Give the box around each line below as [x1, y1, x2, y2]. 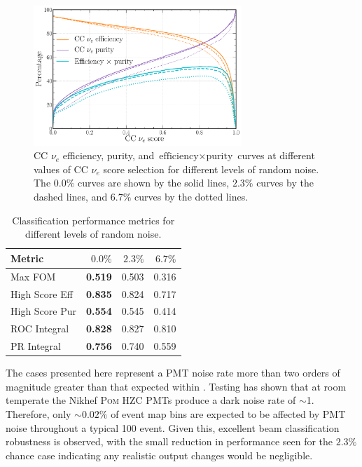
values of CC [34, 161, 88, 176]
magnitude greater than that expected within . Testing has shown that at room [6, 379, 347, 393]
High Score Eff [11, 286, 73, 301]
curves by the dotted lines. [134, 189, 249, 204]
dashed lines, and [34, 189, 108, 204]
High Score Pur [11, 304, 77, 318]
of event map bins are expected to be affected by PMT [111, 406, 346, 421]
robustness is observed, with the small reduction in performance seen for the [6, 434, 333, 449]
